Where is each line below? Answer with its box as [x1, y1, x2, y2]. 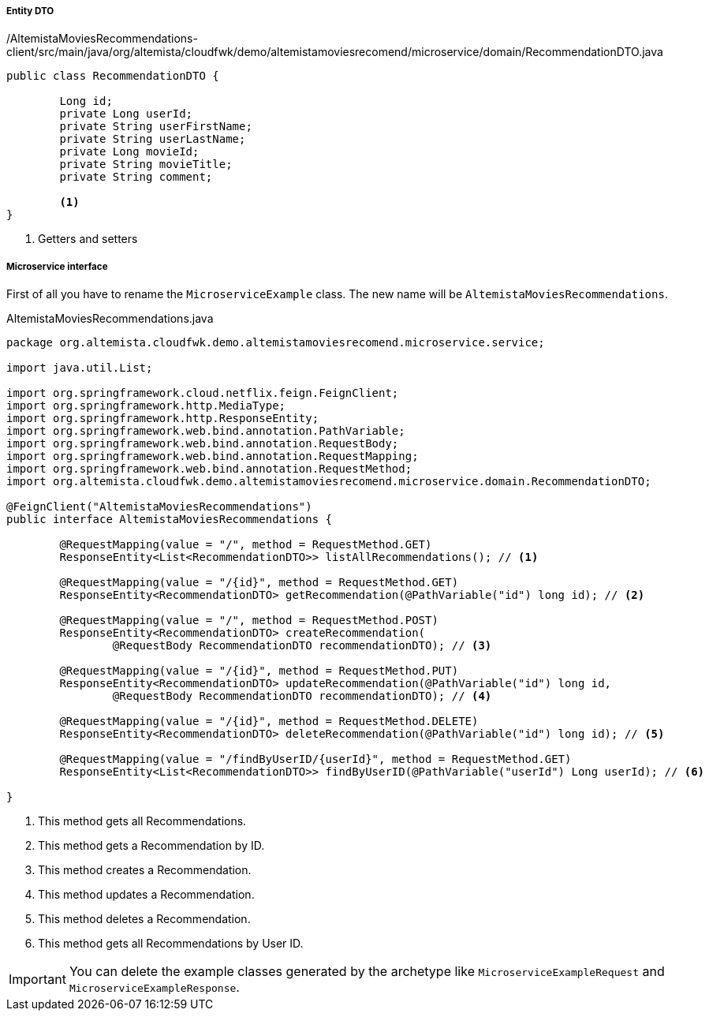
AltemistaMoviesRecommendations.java [6, 312, 214, 326]
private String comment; [59, 170, 213, 184]
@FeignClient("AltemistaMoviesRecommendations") [6, 500, 312, 514]
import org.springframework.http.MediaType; [6, 399, 286, 413]
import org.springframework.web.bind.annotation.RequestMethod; [6, 462, 412, 476]
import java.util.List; [6, 361, 153, 375]
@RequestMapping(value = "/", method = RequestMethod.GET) [59, 538, 432, 551]
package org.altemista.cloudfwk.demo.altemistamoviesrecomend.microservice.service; [6, 336, 545, 350]
